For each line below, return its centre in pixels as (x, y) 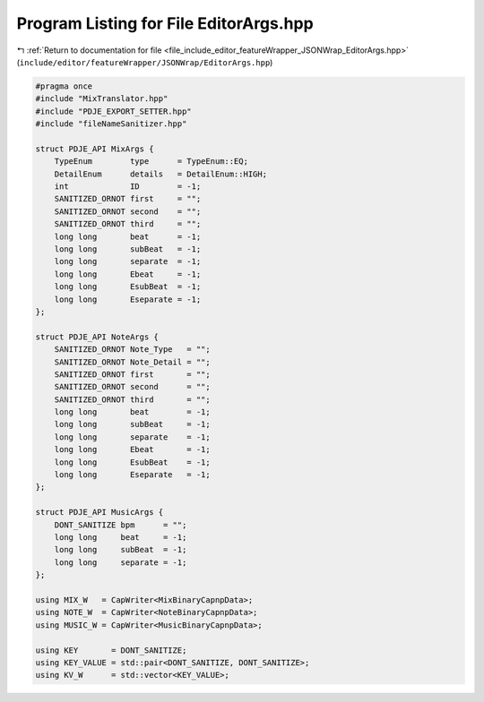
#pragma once (64, 86)
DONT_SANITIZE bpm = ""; (121, 525)
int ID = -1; (128, 187)
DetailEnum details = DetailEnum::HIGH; (161, 174)
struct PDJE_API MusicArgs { (99, 512)
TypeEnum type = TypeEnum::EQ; (151, 162)
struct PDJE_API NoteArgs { (97, 337)
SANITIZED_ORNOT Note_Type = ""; (132, 350)
